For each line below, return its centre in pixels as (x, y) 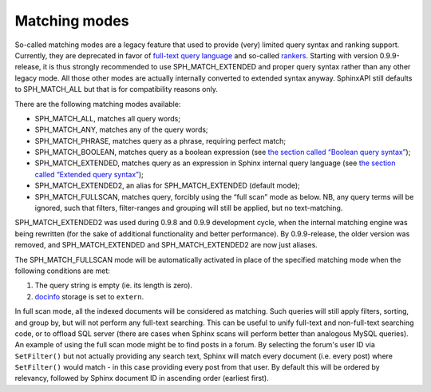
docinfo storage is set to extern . (89, 296)
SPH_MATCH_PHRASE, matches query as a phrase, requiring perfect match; (160, 141)
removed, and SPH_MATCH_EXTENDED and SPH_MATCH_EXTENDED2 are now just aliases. (166, 245)
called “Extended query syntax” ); (89, 174)
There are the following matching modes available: (98, 104)
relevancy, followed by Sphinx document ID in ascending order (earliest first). (142, 378)
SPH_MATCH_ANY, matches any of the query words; (121, 130)
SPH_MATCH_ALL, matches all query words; (108, 118)
